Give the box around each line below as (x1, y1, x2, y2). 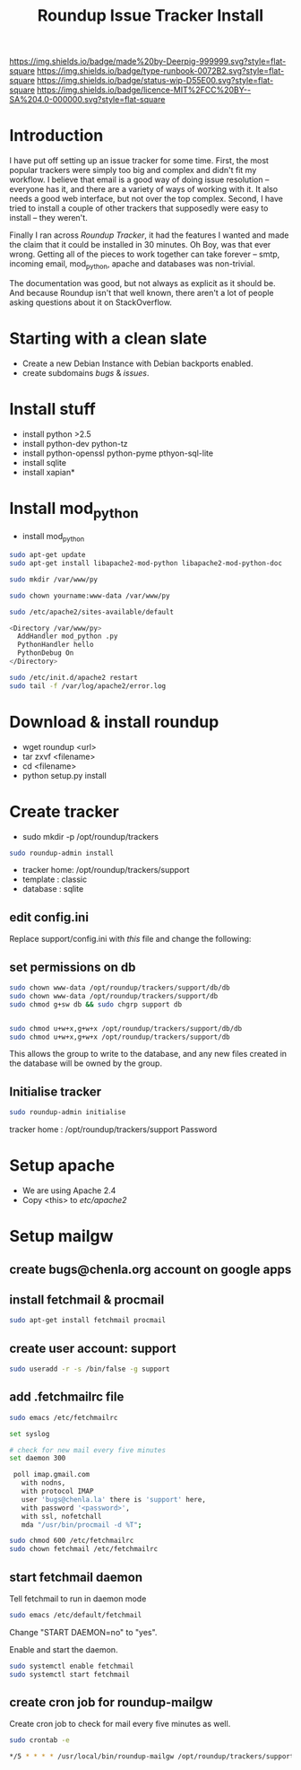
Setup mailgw (9, 1226, 114, 1247)
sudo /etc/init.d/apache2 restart (9, 673, 139, 682)
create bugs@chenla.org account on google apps (9, 1261, 292, 1277)
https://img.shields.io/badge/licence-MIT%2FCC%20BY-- (37, 84, 252, 95)
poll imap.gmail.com (13, 1470, 90, 1479)
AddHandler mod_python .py (17, 632, 118, 641)
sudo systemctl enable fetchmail (9, 1661, 134, 1670)
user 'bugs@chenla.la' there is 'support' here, (21, 1495, 206, 1504)
